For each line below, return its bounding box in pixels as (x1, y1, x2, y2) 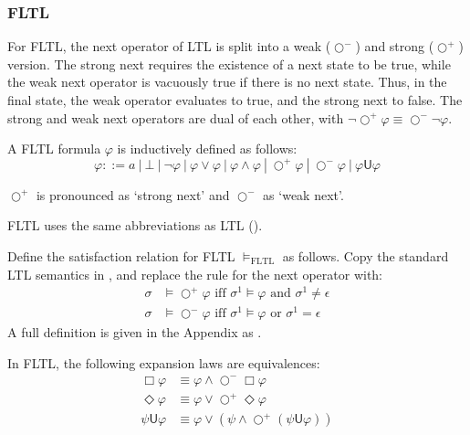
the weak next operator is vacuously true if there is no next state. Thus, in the (7, 72, 447, 91)
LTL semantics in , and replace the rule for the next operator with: (7, 264, 383, 283)
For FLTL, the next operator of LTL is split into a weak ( (7, 37, 331, 56)
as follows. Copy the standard (282, 246, 449, 265)
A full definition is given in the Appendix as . (7, 323, 262, 342)
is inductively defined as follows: (117, 139, 298, 158)
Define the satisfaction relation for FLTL (7, 246, 235, 265)
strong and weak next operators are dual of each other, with (7, 108, 344, 127)
